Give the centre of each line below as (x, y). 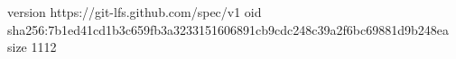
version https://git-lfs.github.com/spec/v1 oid (135, 12)
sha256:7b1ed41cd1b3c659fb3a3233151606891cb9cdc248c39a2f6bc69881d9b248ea (228, 29)
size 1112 (32, 47)
